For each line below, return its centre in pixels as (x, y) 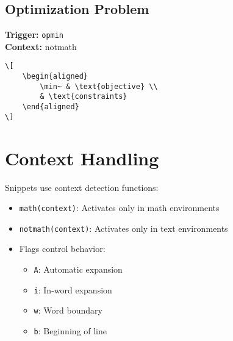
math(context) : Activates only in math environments (119, 208)
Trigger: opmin (34, 34)
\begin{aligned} (55, 77)
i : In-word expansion (73, 289)
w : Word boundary (68, 310)
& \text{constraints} (84, 97)
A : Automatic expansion (78, 269)
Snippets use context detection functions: (82, 187)
